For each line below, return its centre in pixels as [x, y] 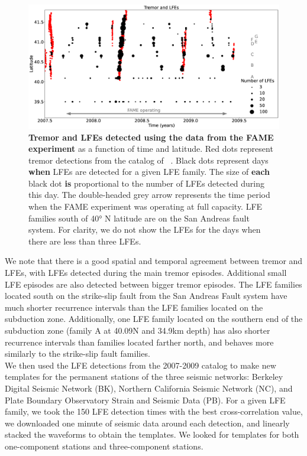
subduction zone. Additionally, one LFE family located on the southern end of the [154, 319]
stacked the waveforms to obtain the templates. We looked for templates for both [152, 434]
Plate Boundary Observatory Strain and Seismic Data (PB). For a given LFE [145, 400]
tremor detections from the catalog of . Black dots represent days [148, 160]
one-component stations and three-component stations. [104, 446]
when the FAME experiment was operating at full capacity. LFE [146, 206]
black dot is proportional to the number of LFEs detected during [147, 183]
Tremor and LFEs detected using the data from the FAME [151, 137]
